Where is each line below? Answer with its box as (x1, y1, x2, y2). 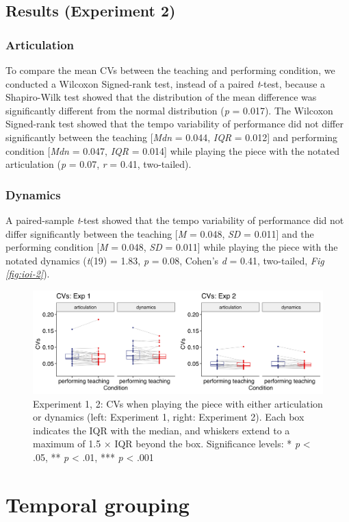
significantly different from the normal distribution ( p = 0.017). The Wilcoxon (5, 103, 333, 117)
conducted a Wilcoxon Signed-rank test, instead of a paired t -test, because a (5, 76, 326, 90)
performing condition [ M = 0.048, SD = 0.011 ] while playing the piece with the (5, 240, 338, 254)
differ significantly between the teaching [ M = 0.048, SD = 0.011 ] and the (5, 226, 314, 240)
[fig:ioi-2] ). (5, 266, 50, 281)
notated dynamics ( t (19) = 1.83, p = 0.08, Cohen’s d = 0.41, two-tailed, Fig (5, 253, 324, 267)
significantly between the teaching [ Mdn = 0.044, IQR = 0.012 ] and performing (5, 129, 338, 144)
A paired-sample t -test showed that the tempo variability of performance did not (5, 212, 344, 227)
